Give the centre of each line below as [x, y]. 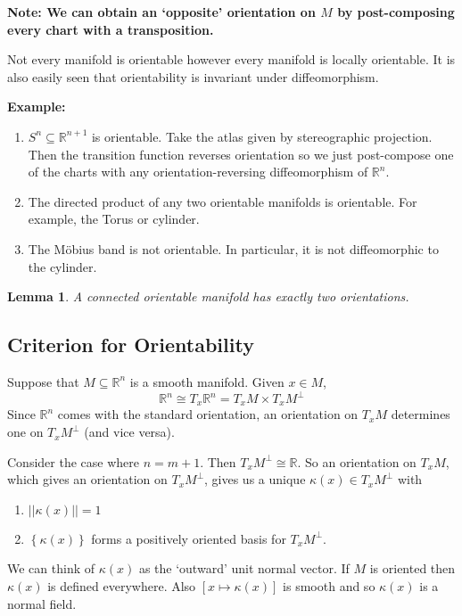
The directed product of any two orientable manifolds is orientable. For [223, 201]
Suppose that [43, 381]
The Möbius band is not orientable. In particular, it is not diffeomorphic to [233, 248]
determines [421, 414]
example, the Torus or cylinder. [114, 219]
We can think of [51, 568]
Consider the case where [73, 461]
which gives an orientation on [87, 479]
